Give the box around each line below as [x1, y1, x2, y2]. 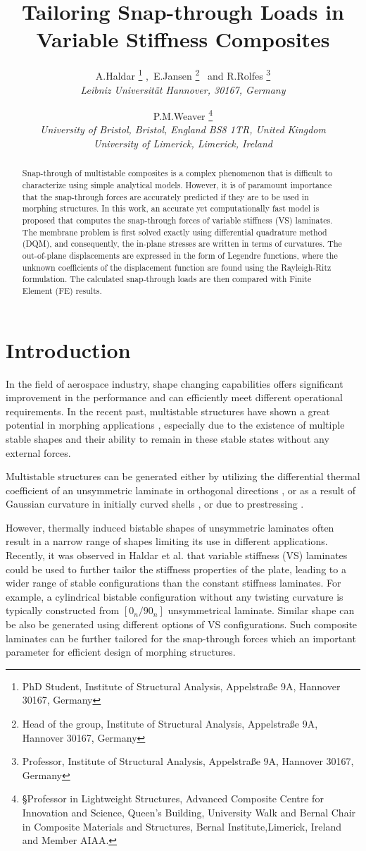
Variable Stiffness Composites [36, 25, 330, 54]
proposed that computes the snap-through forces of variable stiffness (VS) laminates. [22, 214, 333, 226]
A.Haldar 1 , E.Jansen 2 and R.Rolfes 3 [95, 66, 271, 82]
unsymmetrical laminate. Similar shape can [168, 603, 355, 618]
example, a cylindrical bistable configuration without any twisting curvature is [6, 589, 343, 604]
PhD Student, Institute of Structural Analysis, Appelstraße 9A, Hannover [22, 678, 341, 693]
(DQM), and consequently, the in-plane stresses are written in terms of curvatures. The [22, 238, 342, 250]
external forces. [6, 445, 71, 460]
